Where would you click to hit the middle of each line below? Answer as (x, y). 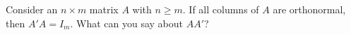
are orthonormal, (309, 9)
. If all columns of (221, 9)
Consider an (32, 9)
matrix (104, 9)
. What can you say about (127, 23)
